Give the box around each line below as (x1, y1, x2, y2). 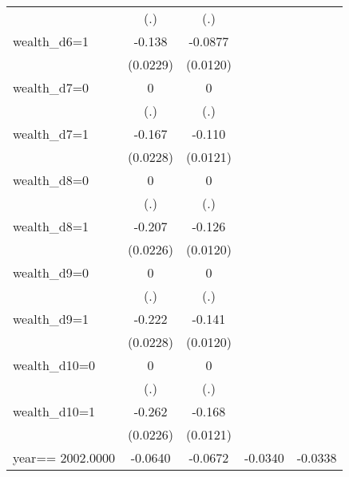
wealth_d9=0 (13, 263, 89, 282)
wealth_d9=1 (13, 309, 89, 328)
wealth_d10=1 (13, 402, 96, 420)
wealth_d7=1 (13, 124, 89, 143)
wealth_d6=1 (13, 32, 89, 50)
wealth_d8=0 (13, 171, 89, 189)
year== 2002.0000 (13, 448, 116, 467)
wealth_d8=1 (13, 217, 89, 235)
